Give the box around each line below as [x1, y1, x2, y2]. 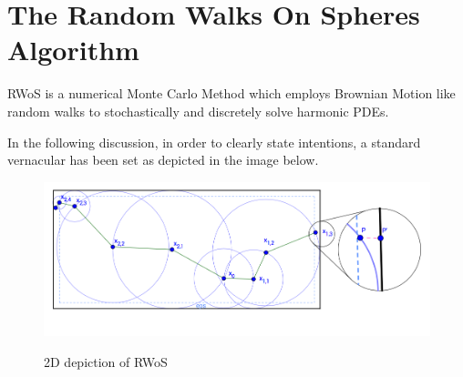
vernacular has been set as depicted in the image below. [7, 150, 319, 169]
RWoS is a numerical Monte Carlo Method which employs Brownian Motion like [7, 84, 456, 103]
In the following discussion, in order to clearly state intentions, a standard [7, 132, 421, 151]
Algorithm [7, 31, 139, 68]
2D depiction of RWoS [44, 352, 168, 371]
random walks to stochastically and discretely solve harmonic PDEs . [7, 101, 389, 120]
